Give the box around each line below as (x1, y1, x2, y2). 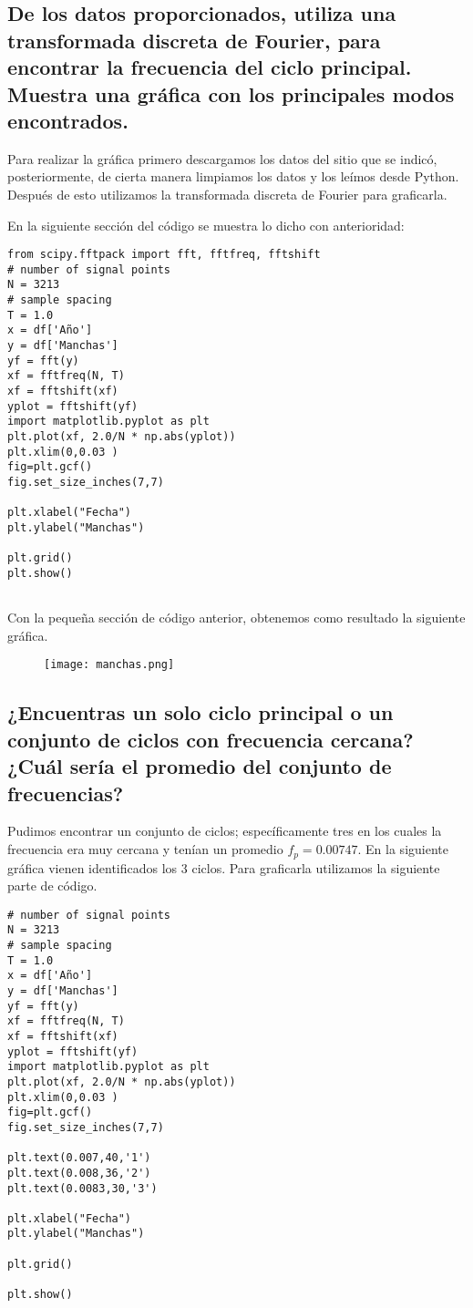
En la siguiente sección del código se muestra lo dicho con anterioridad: (7, 215, 405, 234)
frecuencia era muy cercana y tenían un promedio (7, 839, 283, 859)
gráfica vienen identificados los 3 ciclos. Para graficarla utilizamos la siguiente (7, 858, 440, 877)
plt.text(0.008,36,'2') (7, 1166, 151, 1179)
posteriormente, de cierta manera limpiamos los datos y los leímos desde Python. (7, 167, 459, 186)
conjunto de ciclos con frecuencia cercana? (7, 725, 414, 753)
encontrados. (7, 106, 129, 134)
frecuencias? (7, 778, 124, 807)
